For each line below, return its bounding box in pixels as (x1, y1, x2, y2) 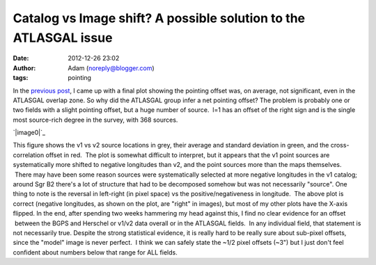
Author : (13, 63, 36, 72)
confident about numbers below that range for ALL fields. (13, 248, 178, 257)
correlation (13, 150, 45, 159)
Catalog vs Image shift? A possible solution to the (13, 10, 306, 26)
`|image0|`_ (13, 129, 45, 137)
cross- (330, 141, 350, 150)
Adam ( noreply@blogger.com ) (68, 63, 155, 72)
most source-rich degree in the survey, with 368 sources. (13, 115, 178, 124)
